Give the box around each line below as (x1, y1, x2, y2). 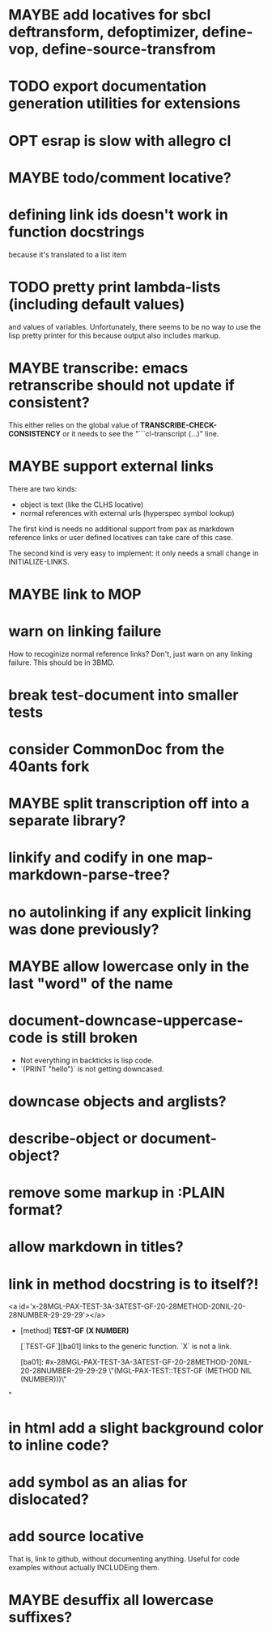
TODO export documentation (8, 77, 207, 96)
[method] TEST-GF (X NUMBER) (19, 1326, 130, 1335)
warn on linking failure (8, 622, 162, 641)
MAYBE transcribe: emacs (8, 359, 189, 377)
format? (8, 1201, 63, 1220)
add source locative (8, 1527, 144, 1545)
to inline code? (8, 1436, 109, 1454)
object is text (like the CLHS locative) (19, 500, 144, 509)
